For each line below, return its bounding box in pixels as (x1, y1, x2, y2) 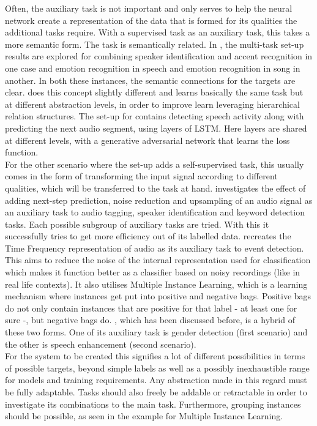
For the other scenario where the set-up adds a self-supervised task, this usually (5, 157, 304, 170)
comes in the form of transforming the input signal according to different (5, 170, 278, 182)
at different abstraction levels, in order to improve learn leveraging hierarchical (5, 97, 300, 110)
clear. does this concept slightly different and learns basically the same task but (5, 86, 304, 99)
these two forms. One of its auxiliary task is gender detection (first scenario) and (5, 326, 308, 338)
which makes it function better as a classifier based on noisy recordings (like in (5, 266, 300, 278)
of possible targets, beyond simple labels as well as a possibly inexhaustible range (5, 361, 310, 374)
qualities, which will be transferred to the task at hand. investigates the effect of (5, 181, 306, 194)
